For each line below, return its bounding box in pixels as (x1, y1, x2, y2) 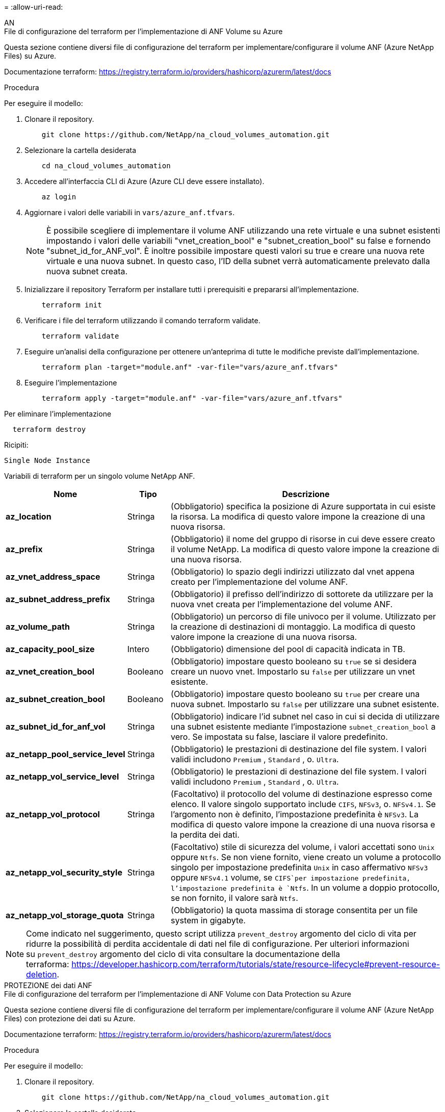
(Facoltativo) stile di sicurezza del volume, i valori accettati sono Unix (171, 842, 435, 852)
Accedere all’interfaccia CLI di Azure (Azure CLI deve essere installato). (24, 177, 265, 186)
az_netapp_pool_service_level (6, 749, 125, 759)
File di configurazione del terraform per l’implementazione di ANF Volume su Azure (4, 27, 283, 36)
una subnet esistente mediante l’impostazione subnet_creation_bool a (171, 721, 436, 732)
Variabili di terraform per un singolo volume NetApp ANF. (4, 472, 195, 480)
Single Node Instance (4, 456, 90, 464)
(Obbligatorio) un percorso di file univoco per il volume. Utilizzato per (171, 611, 436, 622)
